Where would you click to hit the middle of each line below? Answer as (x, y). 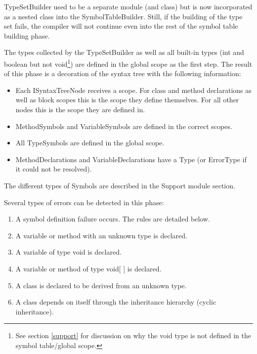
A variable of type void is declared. (68, 252)
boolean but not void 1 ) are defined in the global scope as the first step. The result (128, 63)
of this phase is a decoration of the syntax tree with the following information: (123, 73)
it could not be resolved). (54, 169)
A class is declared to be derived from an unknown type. (101, 285)
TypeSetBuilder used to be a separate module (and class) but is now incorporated (128, 6)
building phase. (27, 35)
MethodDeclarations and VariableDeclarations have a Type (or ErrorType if (131, 159)
